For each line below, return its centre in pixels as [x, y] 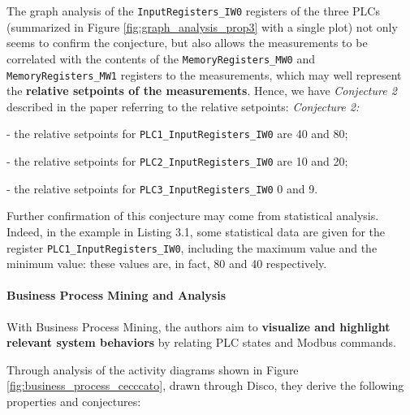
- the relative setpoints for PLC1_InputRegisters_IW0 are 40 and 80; [177, 134]
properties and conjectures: [74, 401]
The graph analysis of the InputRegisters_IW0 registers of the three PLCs [193, 11]
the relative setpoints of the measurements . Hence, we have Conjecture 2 [202, 91]
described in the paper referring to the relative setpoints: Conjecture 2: [183, 106]
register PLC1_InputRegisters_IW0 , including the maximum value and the [192, 247]
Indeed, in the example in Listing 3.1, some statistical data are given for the [196, 231]
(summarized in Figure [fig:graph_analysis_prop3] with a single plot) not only [202, 26]
